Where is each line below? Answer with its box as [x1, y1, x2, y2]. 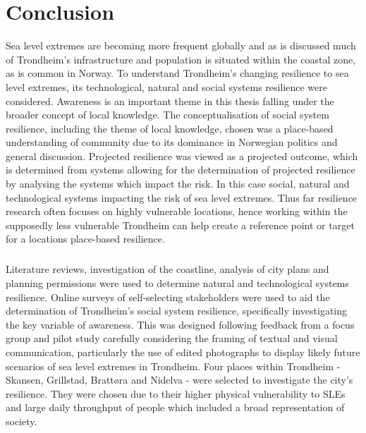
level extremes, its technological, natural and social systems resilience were [6, 79, 328, 94]
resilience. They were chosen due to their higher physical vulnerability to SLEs [6, 386, 346, 401]
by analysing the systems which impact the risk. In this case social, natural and [6, 176, 350, 191]
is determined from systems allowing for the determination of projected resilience [6, 162, 355, 177]
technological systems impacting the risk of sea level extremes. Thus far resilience [6, 190, 358, 205]
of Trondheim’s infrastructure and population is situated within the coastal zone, [6, 51, 356, 66]
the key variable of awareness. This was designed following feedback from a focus [6, 317, 355, 331]
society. [6, 413, 37, 428]
